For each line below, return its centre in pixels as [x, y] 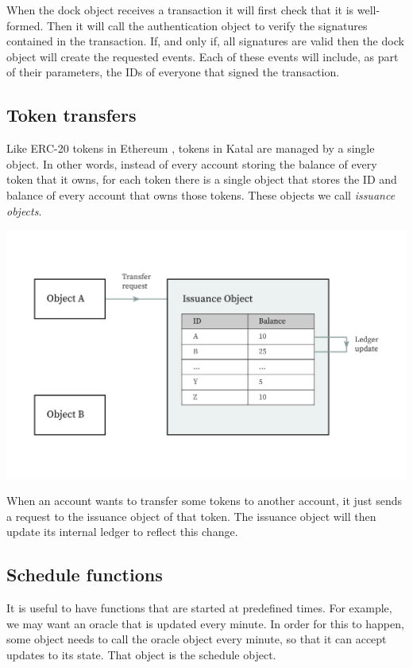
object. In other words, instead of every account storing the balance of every [192, 163]
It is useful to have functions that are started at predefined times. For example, [199, 608]
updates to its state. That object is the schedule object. [141, 655]
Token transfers [71, 115]
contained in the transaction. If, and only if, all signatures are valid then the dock [205, 41]
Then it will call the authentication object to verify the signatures [207, 25]
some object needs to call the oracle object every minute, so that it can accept [197, 639]
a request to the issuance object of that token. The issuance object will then [191, 516]
